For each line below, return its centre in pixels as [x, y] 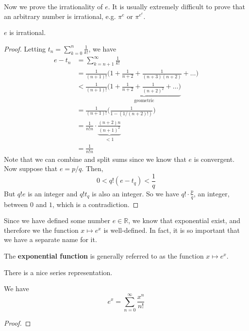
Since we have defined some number [57, 220]
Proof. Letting [25, 48]
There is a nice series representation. [58, 272]
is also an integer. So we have [135, 193]
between [16, 204]
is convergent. [214, 159]
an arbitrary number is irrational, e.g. [60, 16]
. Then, [92, 168]
